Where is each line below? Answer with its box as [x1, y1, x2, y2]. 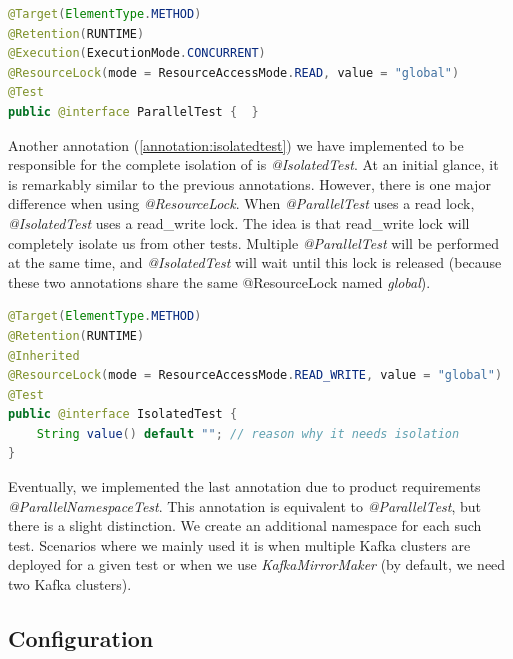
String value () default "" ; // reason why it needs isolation [36, 426, 460, 441]
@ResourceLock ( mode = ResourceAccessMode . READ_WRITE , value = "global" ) [8, 368, 503, 383]
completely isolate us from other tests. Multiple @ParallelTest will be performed [8, 232, 500, 253]
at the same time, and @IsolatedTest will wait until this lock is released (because [8, 252, 502, 273]
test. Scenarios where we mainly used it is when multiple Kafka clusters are [8, 534, 471, 555]
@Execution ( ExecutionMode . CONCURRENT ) [8, 46, 266, 61]
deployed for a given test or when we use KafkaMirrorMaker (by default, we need [8, 554, 506, 575]
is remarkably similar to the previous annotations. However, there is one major [8, 173, 491, 194]
